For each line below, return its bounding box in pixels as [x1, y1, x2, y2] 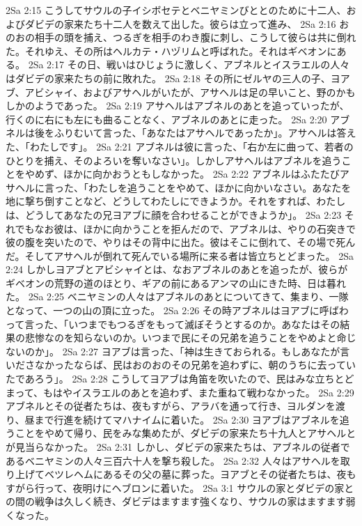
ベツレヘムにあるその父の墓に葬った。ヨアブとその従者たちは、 [44, 467, 337, 481]
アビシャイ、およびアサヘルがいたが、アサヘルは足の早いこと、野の [24, 84, 336, 99]
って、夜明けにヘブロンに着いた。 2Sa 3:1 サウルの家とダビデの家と [44, 480, 354, 495]
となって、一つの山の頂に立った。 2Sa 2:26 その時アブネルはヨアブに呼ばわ [6, 303, 349, 318]
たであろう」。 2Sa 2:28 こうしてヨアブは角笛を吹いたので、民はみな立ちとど [6, 371, 354, 386]
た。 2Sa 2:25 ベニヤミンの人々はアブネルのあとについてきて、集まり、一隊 [6, 289, 349, 304]
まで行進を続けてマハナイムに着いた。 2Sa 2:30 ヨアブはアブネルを [34, 412, 340, 426]
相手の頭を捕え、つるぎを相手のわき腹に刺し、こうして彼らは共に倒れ [34, 30, 356, 45]
